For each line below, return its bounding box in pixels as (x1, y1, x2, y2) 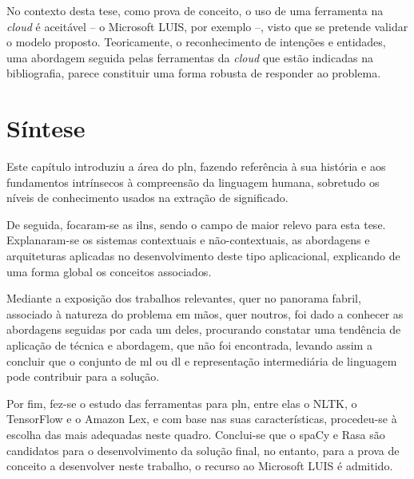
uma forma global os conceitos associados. (6, 263, 212, 279)
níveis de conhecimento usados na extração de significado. (6, 189, 289, 206)
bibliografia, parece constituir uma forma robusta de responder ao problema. (6, 65, 381, 81)
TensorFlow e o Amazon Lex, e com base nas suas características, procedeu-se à (6, 410, 397, 427)
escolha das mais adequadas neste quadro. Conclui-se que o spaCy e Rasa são (6, 426, 385, 442)
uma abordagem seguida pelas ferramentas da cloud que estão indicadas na (6, 49, 373, 65)
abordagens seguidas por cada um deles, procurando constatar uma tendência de (6, 321, 401, 338)
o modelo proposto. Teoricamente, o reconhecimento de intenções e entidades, (6, 34, 386, 50)
